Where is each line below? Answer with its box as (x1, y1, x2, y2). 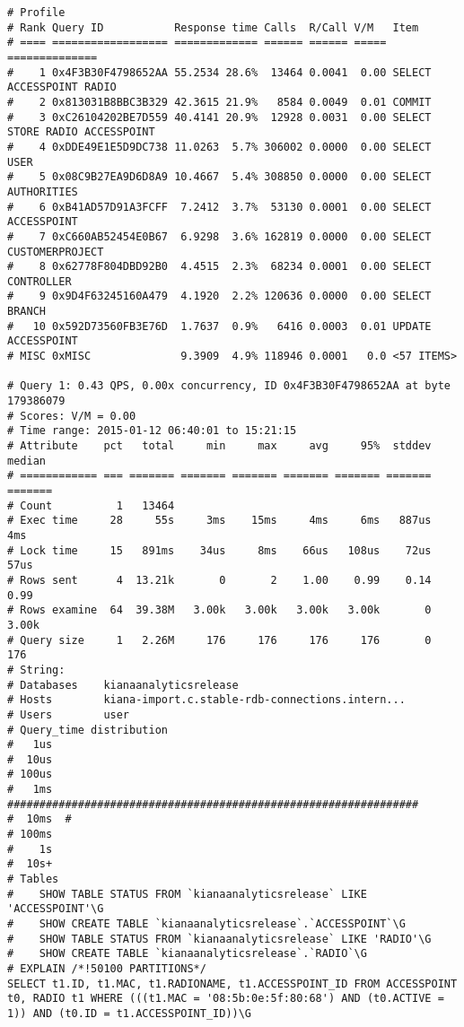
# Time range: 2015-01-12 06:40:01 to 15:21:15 (7, 424, 297, 438)
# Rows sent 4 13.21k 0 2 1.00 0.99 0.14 (7, 573, 432, 587)
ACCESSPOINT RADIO (7, 81, 117, 94)
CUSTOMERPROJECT (7, 245, 104, 258)
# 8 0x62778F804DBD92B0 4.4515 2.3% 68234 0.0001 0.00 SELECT (7, 260, 432, 274)
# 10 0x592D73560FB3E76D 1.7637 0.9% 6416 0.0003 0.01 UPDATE (7, 319, 432, 333)
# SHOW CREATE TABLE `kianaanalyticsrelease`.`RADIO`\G (7, 947, 367, 961)
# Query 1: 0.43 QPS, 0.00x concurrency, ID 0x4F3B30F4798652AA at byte (7, 379, 451, 393)
